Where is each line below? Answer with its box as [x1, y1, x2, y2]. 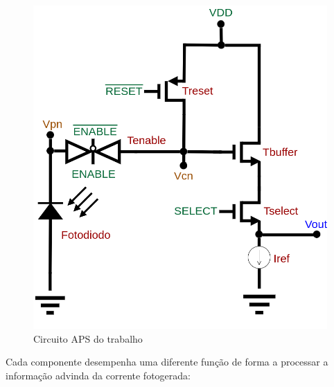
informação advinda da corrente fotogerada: [6, 368, 191, 383]
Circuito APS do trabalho [33, 331, 143, 345]
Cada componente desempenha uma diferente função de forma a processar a [6, 354, 328, 369]
